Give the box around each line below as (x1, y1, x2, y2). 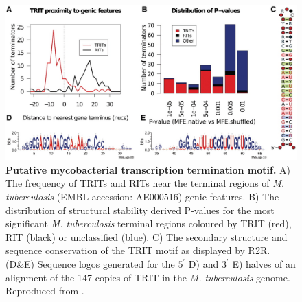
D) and (188, 257, 219, 270)
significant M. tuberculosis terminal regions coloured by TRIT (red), (5, 216, 292, 231)
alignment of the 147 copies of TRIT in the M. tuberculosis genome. (5, 270, 290, 284)
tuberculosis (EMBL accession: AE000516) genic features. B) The (5, 189, 279, 204)
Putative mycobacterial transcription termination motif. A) (5, 162, 291, 176)
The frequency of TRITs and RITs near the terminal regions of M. (5, 176, 285, 190)
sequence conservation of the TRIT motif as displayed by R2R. (5, 243, 270, 257)
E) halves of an (232, 257, 296, 270)
